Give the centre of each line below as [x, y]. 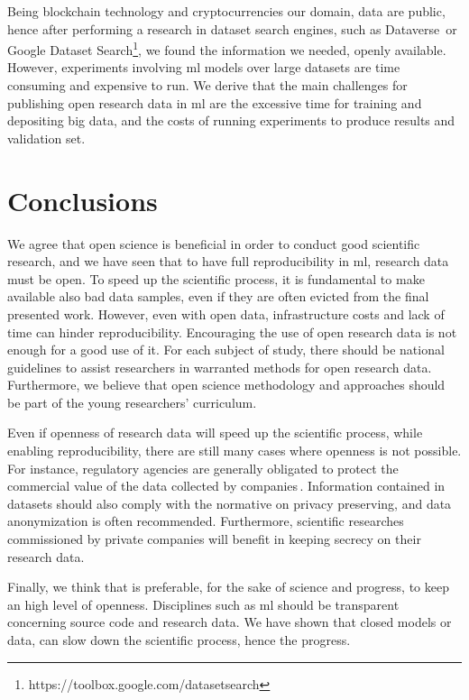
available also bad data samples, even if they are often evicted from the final [218, 296]
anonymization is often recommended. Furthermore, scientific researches [206, 521]
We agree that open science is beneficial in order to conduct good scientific [214, 243]
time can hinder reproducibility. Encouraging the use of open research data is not [232, 332]
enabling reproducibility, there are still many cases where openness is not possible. [234, 451]
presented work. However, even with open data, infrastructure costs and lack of [226, 313]
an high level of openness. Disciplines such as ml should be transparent [203, 604]
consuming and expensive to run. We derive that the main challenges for [207, 85]
